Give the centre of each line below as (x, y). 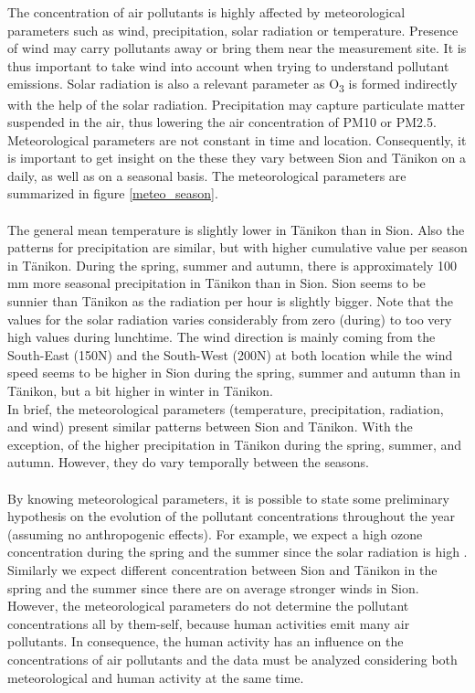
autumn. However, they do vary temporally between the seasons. (188, 462)
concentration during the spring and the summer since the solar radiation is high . (237, 552)
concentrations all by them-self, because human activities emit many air (209, 623)
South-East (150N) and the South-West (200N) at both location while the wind (230, 354)
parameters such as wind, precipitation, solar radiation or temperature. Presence (233, 30)
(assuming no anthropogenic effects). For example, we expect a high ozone (215, 533)
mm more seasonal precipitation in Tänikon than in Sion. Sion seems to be (216, 283)
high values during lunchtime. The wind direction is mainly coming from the (222, 337)
